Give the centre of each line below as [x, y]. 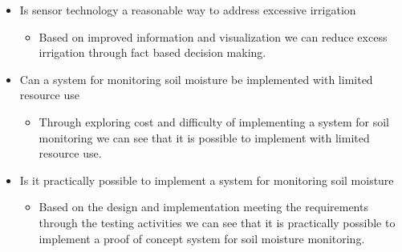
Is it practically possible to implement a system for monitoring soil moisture [207, 180]
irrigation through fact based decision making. [152, 52]
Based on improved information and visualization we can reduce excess [213, 36]
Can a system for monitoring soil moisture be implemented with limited [196, 79]
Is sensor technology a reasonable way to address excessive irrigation [188, 10]
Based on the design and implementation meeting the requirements [203, 207]
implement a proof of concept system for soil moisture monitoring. [202, 238]
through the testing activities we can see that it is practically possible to [217, 222]
